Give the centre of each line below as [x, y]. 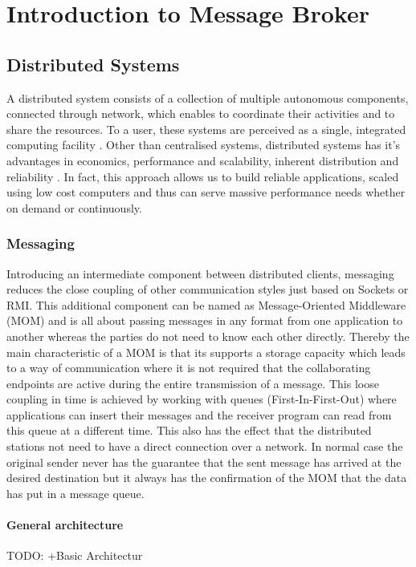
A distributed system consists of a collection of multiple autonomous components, [208, 97]
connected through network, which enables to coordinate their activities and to [201, 113]
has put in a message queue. [75, 493]
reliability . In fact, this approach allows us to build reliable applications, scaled [203, 176]
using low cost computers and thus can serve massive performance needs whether [206, 192]
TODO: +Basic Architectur [75, 555]
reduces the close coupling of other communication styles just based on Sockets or [208, 289]
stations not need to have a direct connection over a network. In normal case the [205, 446]
